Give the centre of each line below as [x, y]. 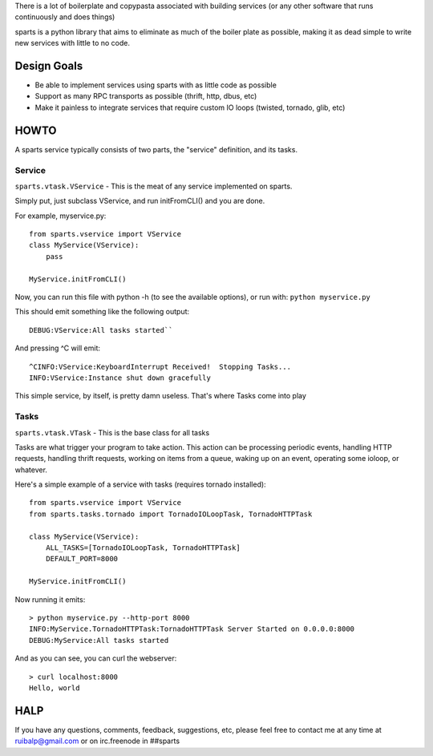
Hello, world [55, 688]
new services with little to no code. [72, 43]
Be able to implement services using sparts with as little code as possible [156, 85]
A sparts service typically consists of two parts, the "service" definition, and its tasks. [156, 149]
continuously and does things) [65, 17]
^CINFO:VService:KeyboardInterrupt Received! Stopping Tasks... [160, 366]
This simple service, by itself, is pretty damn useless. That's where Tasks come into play [160, 396]
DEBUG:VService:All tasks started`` [101, 330]
